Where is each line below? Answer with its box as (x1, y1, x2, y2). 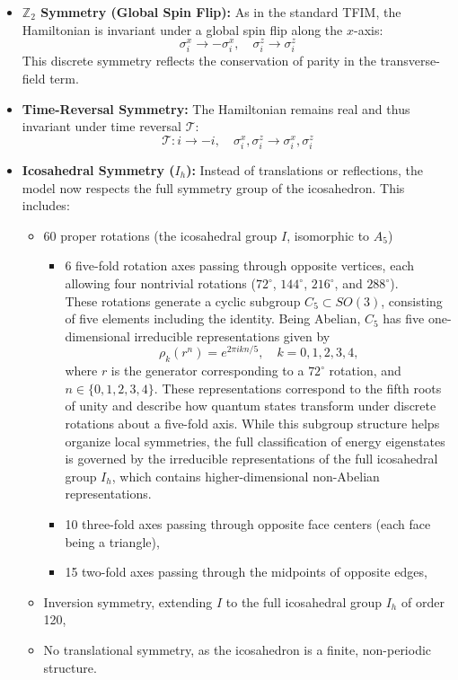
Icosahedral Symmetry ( (22, 161, 175, 180)
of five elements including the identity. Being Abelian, (65, 309, 361, 328)
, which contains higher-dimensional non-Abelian (111, 466, 380, 485)
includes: (22, 196, 70, 215)
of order (401, 592, 445, 611)
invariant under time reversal (22, 117, 181, 136)
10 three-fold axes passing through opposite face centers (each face (65, 515, 431, 533)
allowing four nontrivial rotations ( (65, 274, 256, 292)
